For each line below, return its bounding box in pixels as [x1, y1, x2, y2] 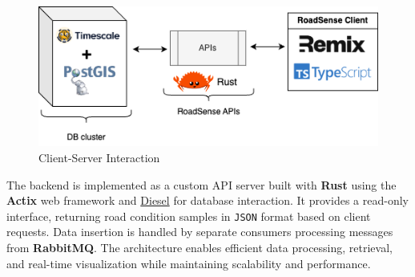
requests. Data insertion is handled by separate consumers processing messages [6, 223, 393, 240]
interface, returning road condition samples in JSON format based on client [6, 207, 371, 224]
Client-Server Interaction [38, 149, 160, 166]
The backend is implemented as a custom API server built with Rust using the [6, 176, 397, 193]
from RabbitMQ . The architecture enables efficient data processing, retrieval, [6, 239, 393, 256]
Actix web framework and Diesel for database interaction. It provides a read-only [6, 192, 409, 209]
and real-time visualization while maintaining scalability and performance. [6, 255, 371, 271]
